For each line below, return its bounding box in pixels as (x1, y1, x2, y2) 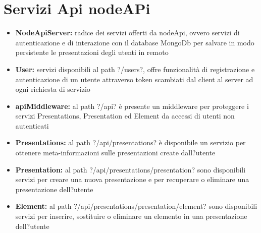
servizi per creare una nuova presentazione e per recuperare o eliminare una (15, 174, 249, 185)
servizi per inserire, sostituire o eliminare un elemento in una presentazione (15, 211, 247, 221)
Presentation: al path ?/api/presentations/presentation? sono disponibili (15, 164, 246, 174)
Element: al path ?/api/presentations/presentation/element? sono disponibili (15, 201, 257, 211)
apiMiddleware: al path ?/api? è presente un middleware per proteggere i (15, 100, 249, 111)
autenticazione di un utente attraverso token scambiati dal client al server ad (15, 74, 253, 84)
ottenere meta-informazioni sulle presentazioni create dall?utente (15, 147, 216, 158)
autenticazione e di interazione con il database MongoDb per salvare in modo (15, 37, 254, 47)
